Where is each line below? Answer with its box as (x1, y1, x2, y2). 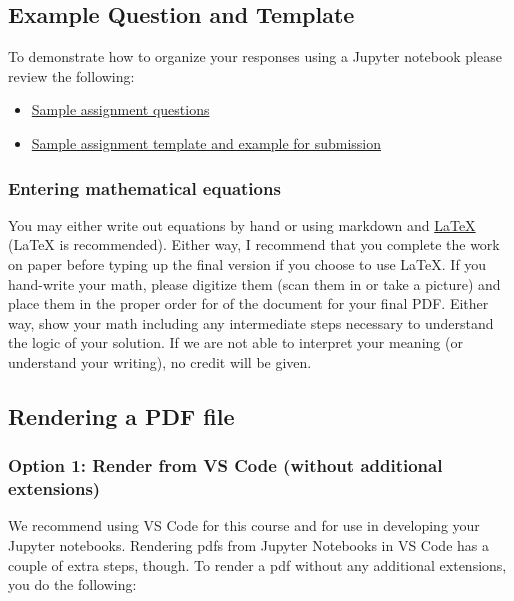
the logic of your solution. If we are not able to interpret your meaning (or (8, 332, 463, 353)
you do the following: (8, 574, 137, 595)
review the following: (8, 65, 135, 86)
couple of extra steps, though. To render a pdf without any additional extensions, (8, 554, 507, 575)
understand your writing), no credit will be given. (8, 351, 312, 372)
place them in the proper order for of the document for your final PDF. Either (8, 293, 489, 314)
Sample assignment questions (31, 99, 210, 120)
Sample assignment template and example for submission (31, 132, 382, 153)
